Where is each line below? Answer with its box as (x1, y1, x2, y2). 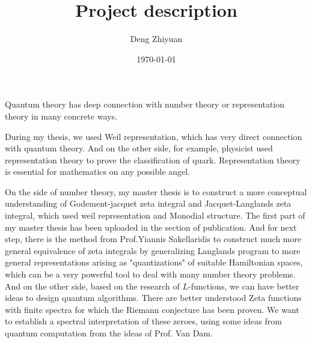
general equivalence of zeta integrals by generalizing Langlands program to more (5, 244, 301, 256)
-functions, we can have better (188, 279, 299, 292)
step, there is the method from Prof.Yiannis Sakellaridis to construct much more (5, 232, 302, 245)
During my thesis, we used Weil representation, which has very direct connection (5, 130, 302, 142)
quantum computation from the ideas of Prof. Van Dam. (5, 327, 213, 339)
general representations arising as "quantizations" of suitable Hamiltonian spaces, (5, 256, 303, 269)
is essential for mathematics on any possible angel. (5, 165, 191, 178)
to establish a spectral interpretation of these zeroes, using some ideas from (5, 315, 282, 327)
